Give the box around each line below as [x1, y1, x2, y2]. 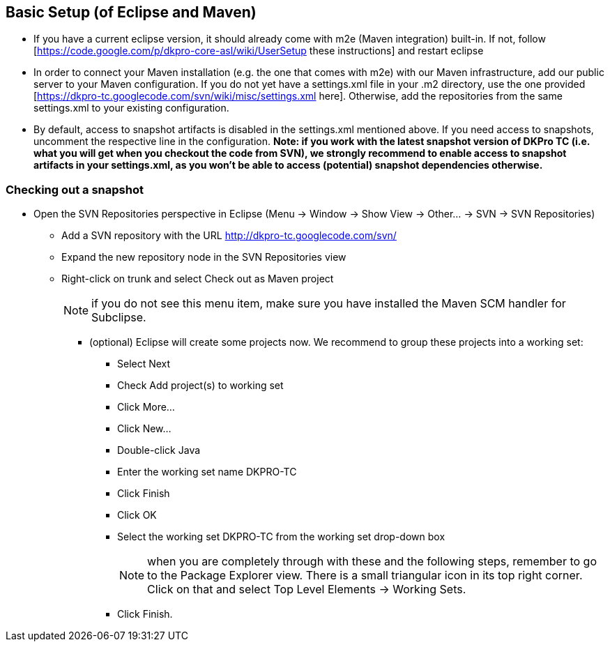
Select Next [117, 358, 171, 370]
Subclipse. [91, 310, 146, 325]
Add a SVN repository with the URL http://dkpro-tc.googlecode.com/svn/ [61, 229, 397, 242]
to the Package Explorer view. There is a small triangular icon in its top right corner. [147, 568, 583, 583]
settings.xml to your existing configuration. [33, 102, 229, 114]
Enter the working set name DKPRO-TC [117, 466, 297, 478]
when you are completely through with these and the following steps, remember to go [147, 554, 597, 569]
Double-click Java [117, 444, 201, 457]
